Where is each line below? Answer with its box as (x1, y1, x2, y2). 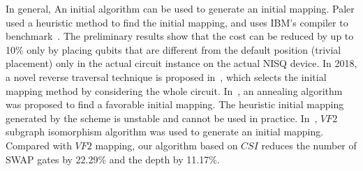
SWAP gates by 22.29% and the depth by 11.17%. (6, 151, 220, 166)
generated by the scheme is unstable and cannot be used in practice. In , (6, 110, 318, 125)
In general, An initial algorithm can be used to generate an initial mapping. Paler (6, 1, 355, 15)
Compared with (6, 137, 72, 152)
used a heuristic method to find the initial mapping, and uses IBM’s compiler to (6, 15, 348, 29)
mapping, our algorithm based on (95, 137, 238, 152)
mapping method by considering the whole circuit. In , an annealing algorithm (6, 83, 343, 98)
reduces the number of (261, 137, 357, 152)
